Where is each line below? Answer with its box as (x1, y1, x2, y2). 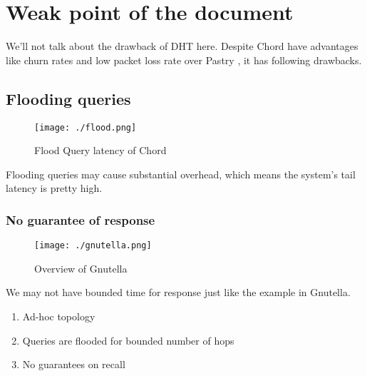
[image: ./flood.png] (34, 122, 137, 133)
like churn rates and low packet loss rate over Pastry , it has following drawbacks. (6, 52, 362, 67)
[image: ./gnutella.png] (34, 240, 152, 251)
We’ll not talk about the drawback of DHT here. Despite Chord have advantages (6, 39, 358, 54)
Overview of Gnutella (34, 260, 128, 275)
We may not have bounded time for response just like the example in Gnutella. (6, 285, 351, 300)
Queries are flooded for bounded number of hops (22, 332, 234, 347)
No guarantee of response (6, 210, 155, 228)
